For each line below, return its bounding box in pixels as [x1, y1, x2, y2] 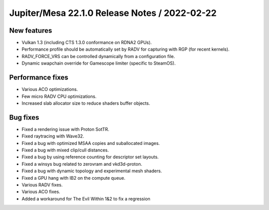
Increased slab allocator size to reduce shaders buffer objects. [21, 100, 150, 106]
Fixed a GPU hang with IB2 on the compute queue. [21, 175, 126, 181]
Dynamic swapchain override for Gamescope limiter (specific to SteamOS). [21, 60, 176, 67]
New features [9, 26, 52, 35]
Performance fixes [9, 73, 68, 82]
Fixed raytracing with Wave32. [21, 133, 84, 139]
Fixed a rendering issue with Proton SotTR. [21, 126, 110, 132]
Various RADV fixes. [21, 182, 63, 188]
